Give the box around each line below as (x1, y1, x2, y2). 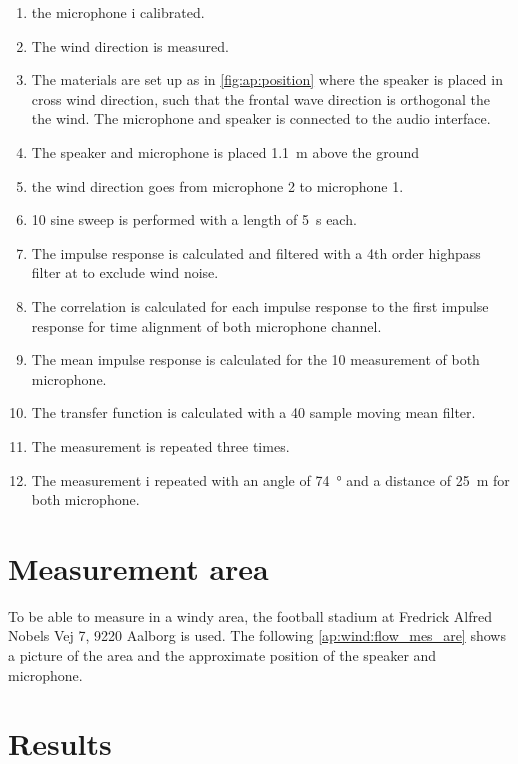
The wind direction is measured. (31, 35, 229, 56)
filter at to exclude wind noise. (31, 262, 219, 283)
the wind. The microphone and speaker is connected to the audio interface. (31, 108, 491, 129)
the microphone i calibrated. (31, 2, 205, 22)
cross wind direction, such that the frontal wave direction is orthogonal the (31, 88, 491, 109)
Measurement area (8, 547, 269, 588)
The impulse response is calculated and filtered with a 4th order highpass (31, 242, 481, 263)
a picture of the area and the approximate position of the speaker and (8, 645, 437, 665)
